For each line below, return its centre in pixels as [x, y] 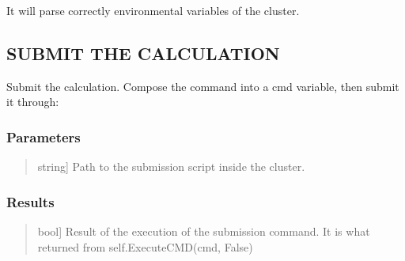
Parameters [44, 136]
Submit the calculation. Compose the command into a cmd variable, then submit [203, 86]
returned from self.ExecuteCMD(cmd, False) [145, 246]
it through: [33, 102]
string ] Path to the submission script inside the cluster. [171, 166]
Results [30, 201]
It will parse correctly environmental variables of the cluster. [153, 10]
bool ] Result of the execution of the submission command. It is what [204, 231]
